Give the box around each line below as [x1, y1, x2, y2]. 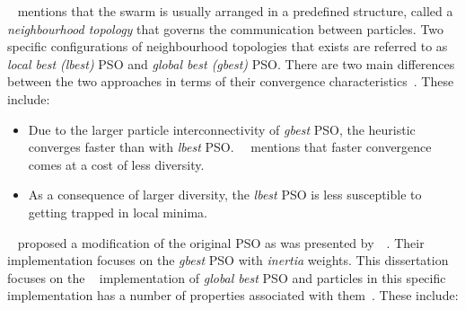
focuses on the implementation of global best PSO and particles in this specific [7, 268, 446, 287]
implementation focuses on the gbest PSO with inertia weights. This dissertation [7, 251, 449, 270]
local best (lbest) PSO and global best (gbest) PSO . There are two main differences [7, 54, 455, 73]
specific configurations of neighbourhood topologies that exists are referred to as [7, 37, 448, 56]
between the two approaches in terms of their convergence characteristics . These [7, 72, 454, 91]
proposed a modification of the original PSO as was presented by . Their [17, 233, 425, 252]
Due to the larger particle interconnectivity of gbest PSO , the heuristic [28, 120, 416, 138]
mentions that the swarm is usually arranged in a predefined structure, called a [17, 2, 453, 20]
